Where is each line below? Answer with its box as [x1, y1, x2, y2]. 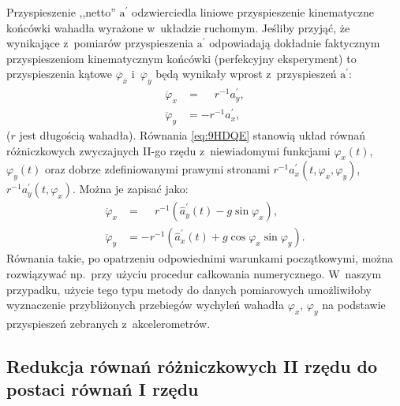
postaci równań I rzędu [6, 377, 199, 401]
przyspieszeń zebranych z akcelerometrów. [6, 315, 211, 332]
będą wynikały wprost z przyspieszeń [155, 65, 337, 82]
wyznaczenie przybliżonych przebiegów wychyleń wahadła [6, 296, 285, 313]
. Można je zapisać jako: [72, 181, 189, 197]
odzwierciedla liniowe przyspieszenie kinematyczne [131, 4, 375, 20]
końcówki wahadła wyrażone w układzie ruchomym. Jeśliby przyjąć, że [6, 19, 350, 35]
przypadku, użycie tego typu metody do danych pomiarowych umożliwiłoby [6, 281, 372, 297]
